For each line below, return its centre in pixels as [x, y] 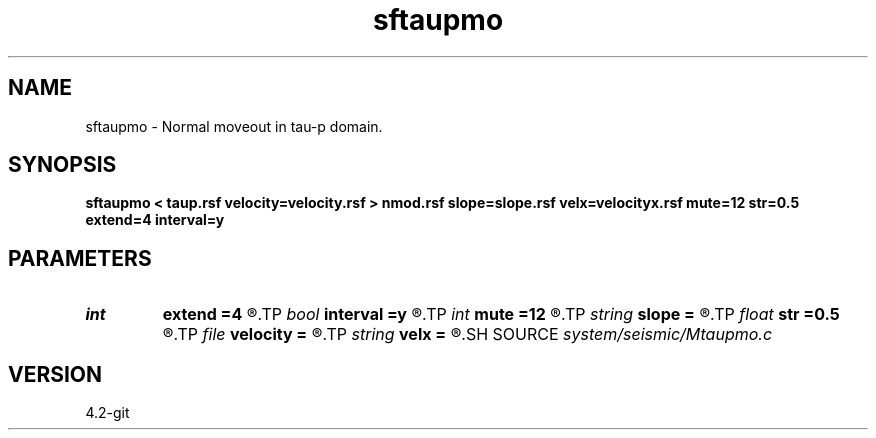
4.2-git [107, 413]
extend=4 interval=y [155, 220]
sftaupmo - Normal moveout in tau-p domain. [234, 126]
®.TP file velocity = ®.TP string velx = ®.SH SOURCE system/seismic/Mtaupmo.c [467, 334]
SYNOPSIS [62, 165]
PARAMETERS [80, 258]
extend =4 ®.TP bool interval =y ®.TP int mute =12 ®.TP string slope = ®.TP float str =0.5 [501, 314]
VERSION [55, 374]
